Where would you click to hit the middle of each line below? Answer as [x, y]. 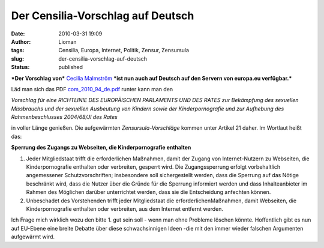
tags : [18, 50]
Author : [21, 41]
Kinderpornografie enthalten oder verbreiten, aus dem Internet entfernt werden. [124, 209]
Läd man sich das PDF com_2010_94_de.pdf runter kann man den [92, 89]
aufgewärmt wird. [33, 237]
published [71, 67]
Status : [20, 67]
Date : [18, 34]
